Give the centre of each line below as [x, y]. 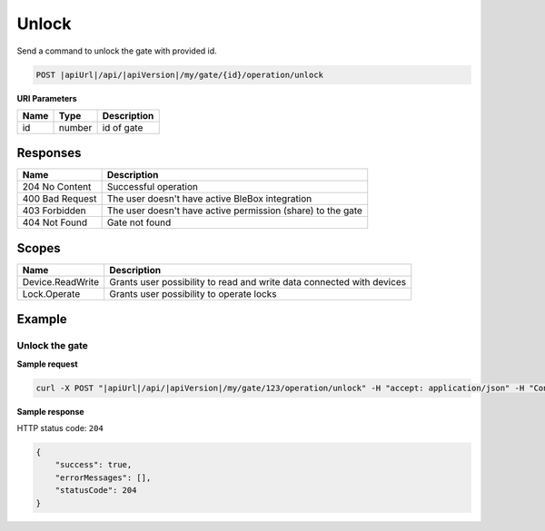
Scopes [39, 248]
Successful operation [153, 187]
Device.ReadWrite [61, 281]
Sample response [51, 411]
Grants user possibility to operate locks [193, 293]
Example [42, 319]
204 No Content [57, 187]
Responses [49, 153]
